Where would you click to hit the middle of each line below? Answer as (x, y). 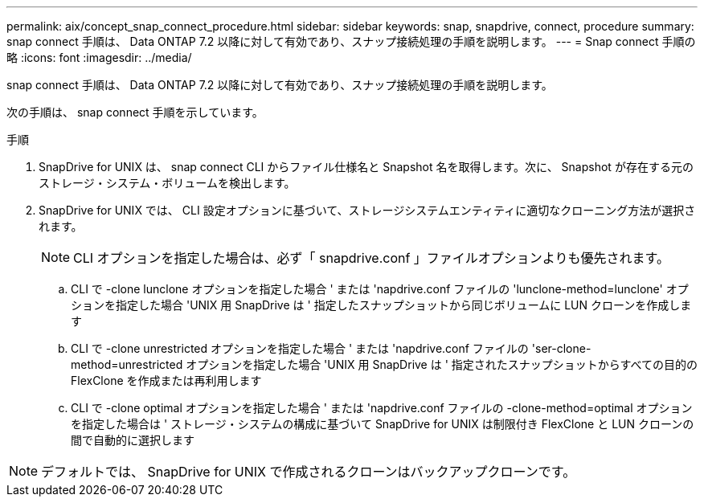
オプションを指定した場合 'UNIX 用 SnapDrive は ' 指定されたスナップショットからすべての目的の (442, 364)
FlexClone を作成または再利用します (166, 380)
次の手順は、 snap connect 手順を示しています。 (135, 112)
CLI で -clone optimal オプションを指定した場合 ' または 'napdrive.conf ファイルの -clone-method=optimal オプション (382, 408)
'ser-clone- (561, 348)
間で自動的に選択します (133, 440)
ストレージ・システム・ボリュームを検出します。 (167, 183)
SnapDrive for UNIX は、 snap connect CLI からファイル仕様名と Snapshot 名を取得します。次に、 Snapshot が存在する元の (366, 167)
